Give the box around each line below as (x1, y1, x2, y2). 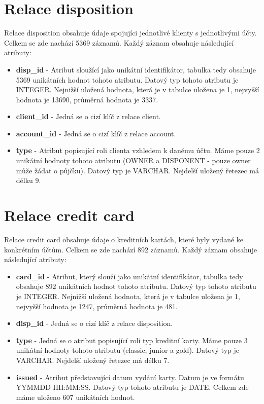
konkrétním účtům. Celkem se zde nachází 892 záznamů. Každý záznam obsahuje (4, 244, 257, 254)
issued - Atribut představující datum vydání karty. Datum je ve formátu (16, 372, 244, 382)
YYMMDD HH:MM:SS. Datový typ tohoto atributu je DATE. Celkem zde (16, 382, 249, 392)
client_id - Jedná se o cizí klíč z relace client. (16, 111, 161, 122)
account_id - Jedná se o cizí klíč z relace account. (16, 128, 176, 138)
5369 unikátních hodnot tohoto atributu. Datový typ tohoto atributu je (16, 74, 239, 85)
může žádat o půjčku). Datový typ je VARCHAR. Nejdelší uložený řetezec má (16, 165, 259, 175)
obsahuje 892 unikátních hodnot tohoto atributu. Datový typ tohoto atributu (16, 281, 256, 291)
